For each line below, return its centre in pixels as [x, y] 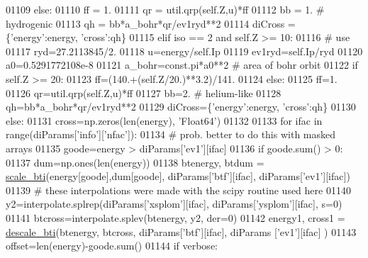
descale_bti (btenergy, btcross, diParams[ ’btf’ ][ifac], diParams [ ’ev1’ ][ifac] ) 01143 [181, 231]
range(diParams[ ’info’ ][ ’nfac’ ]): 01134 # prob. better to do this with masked [171, 134]
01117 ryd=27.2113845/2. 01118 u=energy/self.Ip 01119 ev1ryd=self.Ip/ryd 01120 [184, 51]
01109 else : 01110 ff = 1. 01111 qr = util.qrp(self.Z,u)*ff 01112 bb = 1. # [165, 9]
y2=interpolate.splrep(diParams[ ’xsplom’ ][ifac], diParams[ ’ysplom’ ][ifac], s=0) [174, 204]
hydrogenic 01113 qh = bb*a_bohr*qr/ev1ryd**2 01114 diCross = [151, 23]
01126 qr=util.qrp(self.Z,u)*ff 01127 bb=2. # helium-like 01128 [144, 92]
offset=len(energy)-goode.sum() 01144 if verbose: [112, 246]
